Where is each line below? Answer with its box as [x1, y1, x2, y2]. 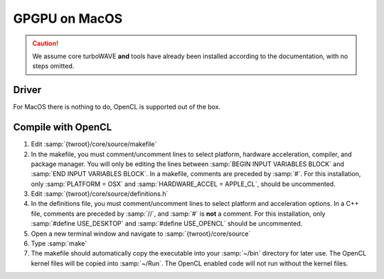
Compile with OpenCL [13, 121, 112, 133]
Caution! [32, 39, 59, 48]
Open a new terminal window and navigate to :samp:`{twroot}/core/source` [31, 229, 251, 238]
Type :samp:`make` [31, 239, 87, 248]
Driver [13, 84, 42, 96]
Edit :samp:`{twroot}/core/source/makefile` [31, 140, 157, 148]
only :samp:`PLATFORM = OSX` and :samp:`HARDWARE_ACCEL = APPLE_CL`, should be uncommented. [31, 180, 336, 188]
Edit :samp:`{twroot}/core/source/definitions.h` [31, 190, 169, 198]
